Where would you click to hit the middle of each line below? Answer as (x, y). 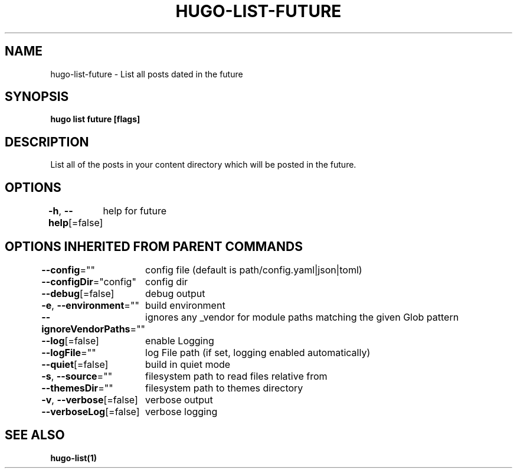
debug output (175, 293)
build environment (185, 305)
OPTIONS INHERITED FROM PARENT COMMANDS (154, 246)
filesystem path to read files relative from (236, 376)
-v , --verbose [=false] (90, 399)
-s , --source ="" (77, 376)
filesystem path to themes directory (224, 388)
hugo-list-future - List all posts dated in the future (147, 74)
